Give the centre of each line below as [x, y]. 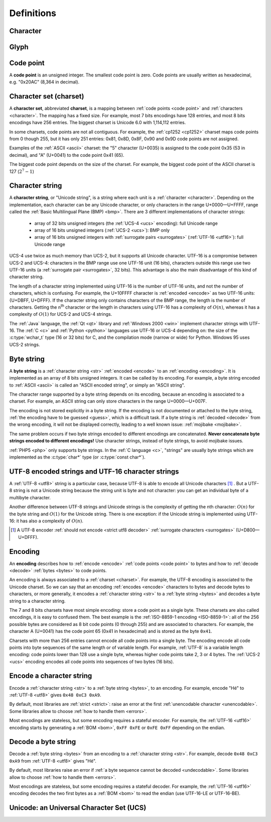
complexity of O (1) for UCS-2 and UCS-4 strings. [61, 314]
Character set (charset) [47, 96]
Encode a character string [51, 676]
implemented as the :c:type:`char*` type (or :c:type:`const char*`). [77, 457]
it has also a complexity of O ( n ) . [50, 521]
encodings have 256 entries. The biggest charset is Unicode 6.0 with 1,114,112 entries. [98, 123]
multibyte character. [30, 497]
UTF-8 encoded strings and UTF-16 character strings [94, 471]
